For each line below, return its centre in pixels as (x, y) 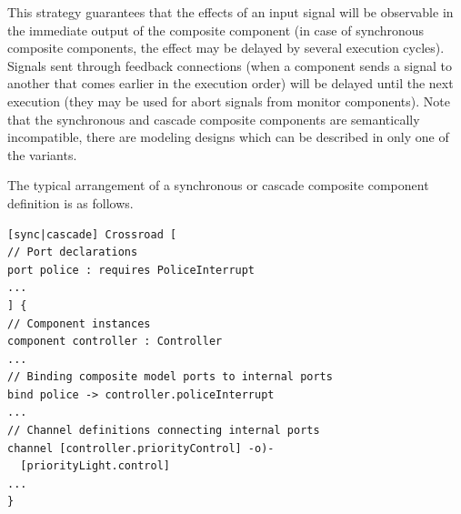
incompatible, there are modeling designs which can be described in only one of (228, 137)
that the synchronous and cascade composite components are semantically (214, 119)
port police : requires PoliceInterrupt (131, 270)
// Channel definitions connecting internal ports (164, 431)
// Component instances (79, 323)
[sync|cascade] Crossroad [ (92, 234)
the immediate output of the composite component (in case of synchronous (216, 30)
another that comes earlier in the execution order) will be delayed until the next (230, 83)
